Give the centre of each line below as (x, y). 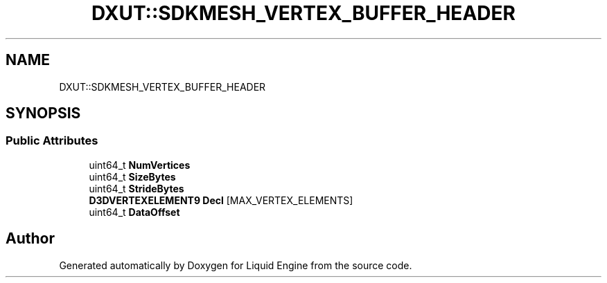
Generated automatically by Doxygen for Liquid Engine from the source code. (236, 265)
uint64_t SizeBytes (132, 176)
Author (30, 239)
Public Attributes (52, 141)
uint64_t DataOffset (134, 212)
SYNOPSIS (43, 113)
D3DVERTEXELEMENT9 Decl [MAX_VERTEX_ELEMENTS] (221, 200)
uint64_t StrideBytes (137, 188)
